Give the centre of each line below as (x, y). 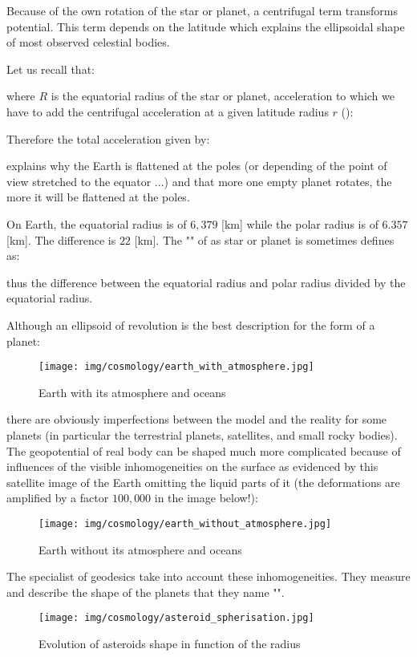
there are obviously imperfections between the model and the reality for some (197, 419)
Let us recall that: (51, 69)
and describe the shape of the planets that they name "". (146, 592)
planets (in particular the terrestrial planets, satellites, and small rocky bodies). (202, 434)
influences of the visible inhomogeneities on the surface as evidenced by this (192, 466)
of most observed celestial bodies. (88, 42)
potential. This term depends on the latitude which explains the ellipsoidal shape (206, 26)
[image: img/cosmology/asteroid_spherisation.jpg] (176, 618)
